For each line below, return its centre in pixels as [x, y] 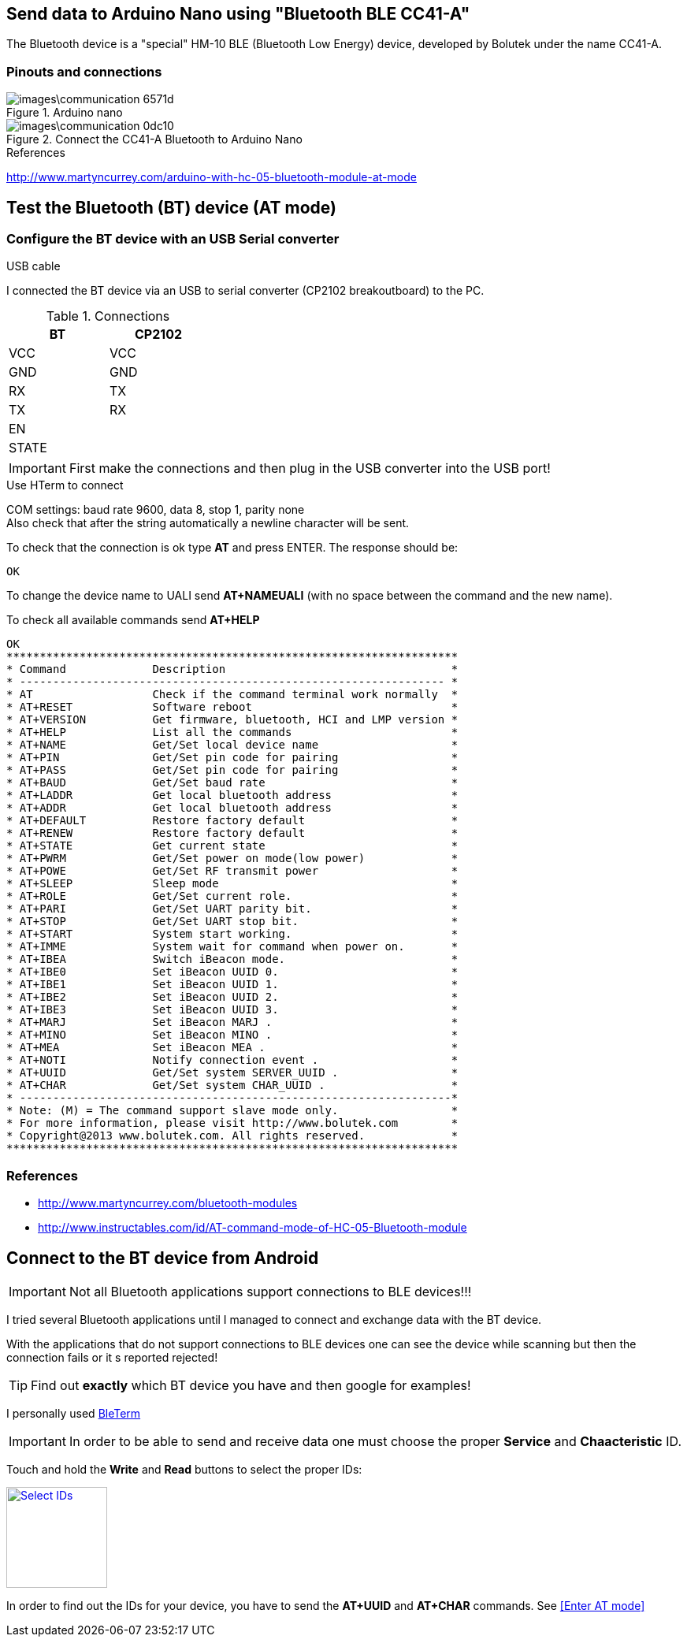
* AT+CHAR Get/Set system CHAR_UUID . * [232, 1085]
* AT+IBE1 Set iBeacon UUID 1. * [232, 985]
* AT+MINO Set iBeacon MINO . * [232, 1035]
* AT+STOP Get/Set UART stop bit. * [232, 922]
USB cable [33, 266]
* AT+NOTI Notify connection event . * [232, 1060]
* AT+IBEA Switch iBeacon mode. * [232, 959]
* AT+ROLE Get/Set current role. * [232, 896]
